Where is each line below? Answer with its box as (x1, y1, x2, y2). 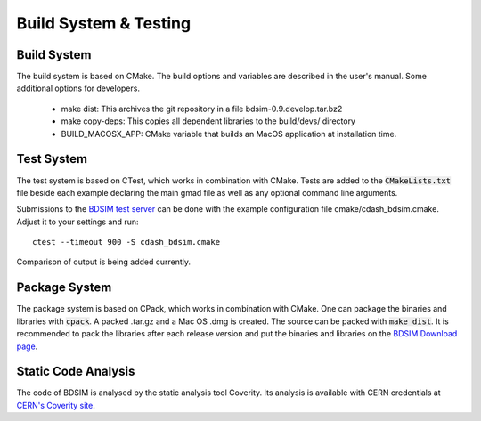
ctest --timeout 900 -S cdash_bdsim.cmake (32, 237, 221, 247)
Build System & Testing (16, 13, 192, 33)
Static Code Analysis (16, 364, 135, 379)
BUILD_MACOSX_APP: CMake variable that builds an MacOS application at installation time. (61, 128, 397, 139)
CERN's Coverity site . (16, 400, 95, 410)
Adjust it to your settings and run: (16, 216, 139, 227)
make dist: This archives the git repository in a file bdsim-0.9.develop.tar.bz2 (61, 103, 343, 114)
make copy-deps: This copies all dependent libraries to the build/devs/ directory (61, 116, 356, 126)
